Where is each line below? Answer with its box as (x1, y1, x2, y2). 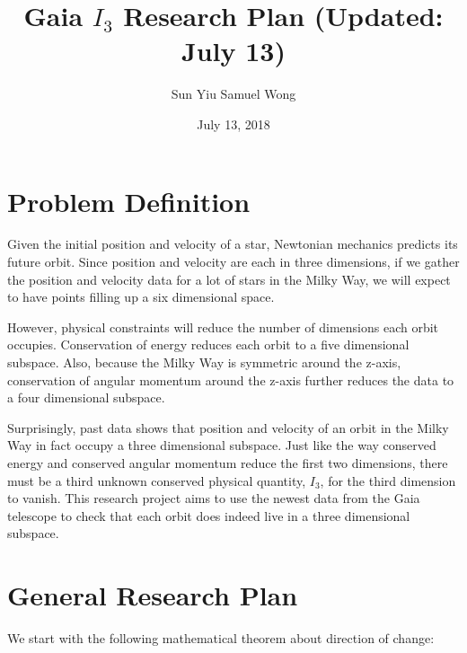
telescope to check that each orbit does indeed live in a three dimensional (7, 506, 410, 525)
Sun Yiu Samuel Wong (171, 84, 296, 103)
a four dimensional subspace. (7, 388, 165, 407)
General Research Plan (7, 577, 298, 613)
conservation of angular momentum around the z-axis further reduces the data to (7, 370, 454, 389)
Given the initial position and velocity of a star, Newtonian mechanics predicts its (7, 234, 458, 253)
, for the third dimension (320, 471, 456, 490)
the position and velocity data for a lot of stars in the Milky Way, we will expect (7, 269, 451, 288)
